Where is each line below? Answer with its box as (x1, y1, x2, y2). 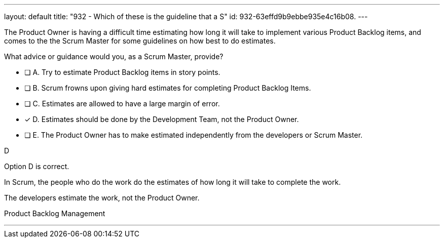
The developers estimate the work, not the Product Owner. (4, 193, 200, 202)
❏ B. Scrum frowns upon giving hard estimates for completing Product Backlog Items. (24, 84, 311, 92)
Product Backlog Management (4, 209, 105, 218)
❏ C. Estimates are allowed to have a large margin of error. (24, 99, 220, 108)
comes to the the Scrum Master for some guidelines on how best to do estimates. (4, 36, 276, 45)
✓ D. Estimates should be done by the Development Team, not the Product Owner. (24, 115, 299, 124)
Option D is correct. (4, 162, 69, 171)
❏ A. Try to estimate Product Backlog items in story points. (24, 68, 220, 76)
